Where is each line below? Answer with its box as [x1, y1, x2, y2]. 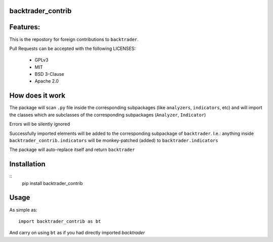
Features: [9, 23, 40, 31]
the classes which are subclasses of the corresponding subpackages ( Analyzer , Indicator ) [9, 112, 206, 118]
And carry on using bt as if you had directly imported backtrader [9, 230, 145, 236]
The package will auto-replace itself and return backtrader [9, 147, 135, 153]
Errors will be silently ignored [9, 121, 70, 127]
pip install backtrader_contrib [22, 180, 83, 186]
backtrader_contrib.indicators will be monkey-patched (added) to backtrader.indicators [9, 137, 218, 143]
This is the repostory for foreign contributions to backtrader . [9, 36, 139, 42]
